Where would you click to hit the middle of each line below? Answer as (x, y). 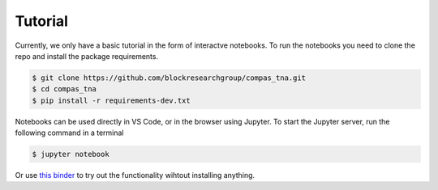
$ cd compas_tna (64, 89)
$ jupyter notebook (71, 154)
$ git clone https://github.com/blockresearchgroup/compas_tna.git (169, 78)
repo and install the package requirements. (86, 56)
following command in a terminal (69, 133)
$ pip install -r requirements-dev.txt (111, 100)
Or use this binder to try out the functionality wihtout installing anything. (135, 175)
